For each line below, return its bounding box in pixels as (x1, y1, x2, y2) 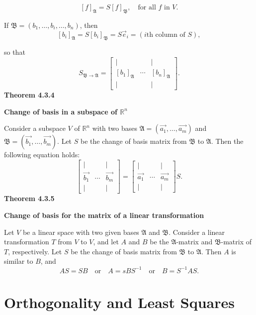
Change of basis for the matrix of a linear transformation (4, 210, 204, 220)
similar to (4, 256, 33, 266)
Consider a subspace (4, 123, 66, 133)
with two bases (92, 123, 138, 133)
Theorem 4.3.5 (4, 193, 55, 204)
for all (138, 4, 156, 11)
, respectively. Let (8, 246, 62, 256)
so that (4, 47, 25, 57)
